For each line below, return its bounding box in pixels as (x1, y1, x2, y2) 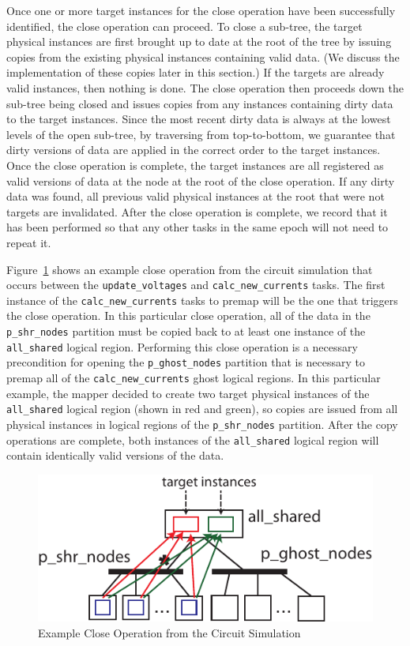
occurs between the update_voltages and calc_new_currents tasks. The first (6, 276, 386, 293)
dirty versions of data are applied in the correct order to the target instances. (6, 141, 381, 158)
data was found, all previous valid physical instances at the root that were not (6, 188, 385, 205)
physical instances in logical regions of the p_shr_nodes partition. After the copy (6, 415, 398, 432)
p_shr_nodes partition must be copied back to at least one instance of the (6, 323, 366, 339)
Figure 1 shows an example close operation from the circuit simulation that (6, 261, 373, 277)
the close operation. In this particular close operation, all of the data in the (6, 307, 371, 324)
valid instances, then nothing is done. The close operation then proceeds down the (6, 79, 404, 96)
